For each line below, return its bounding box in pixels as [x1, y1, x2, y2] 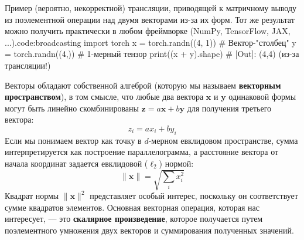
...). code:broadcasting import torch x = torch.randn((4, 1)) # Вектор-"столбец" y [5, 36, 296, 48]
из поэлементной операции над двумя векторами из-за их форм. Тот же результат [5, 13, 295, 25]
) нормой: [159, 157, 194, 169]
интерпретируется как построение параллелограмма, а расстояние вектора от [5, 146, 279, 158]
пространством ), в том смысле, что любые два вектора [5, 90, 204, 103]
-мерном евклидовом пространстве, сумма [148, 134, 298, 146]
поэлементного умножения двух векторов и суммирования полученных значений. [5, 224, 294, 236]
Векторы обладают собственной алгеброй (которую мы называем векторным [5, 79, 281, 91]
